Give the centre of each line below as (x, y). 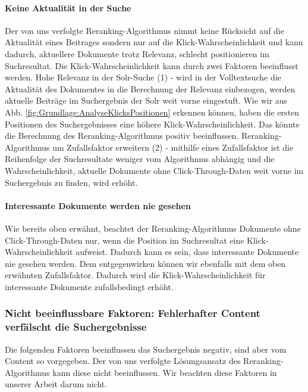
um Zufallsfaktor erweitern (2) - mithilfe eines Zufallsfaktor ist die (173, 147)
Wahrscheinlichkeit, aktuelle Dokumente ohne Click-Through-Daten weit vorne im (154, 170)
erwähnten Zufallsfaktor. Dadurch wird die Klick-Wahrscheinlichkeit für (135, 275)
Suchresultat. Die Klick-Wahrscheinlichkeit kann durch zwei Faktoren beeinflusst (152, 65)
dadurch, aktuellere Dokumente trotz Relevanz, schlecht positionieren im (137, 53)
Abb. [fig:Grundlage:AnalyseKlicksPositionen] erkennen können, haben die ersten (152, 112)
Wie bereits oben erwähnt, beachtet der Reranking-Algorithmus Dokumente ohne (153, 228)
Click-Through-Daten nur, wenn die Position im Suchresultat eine (125, 240)
